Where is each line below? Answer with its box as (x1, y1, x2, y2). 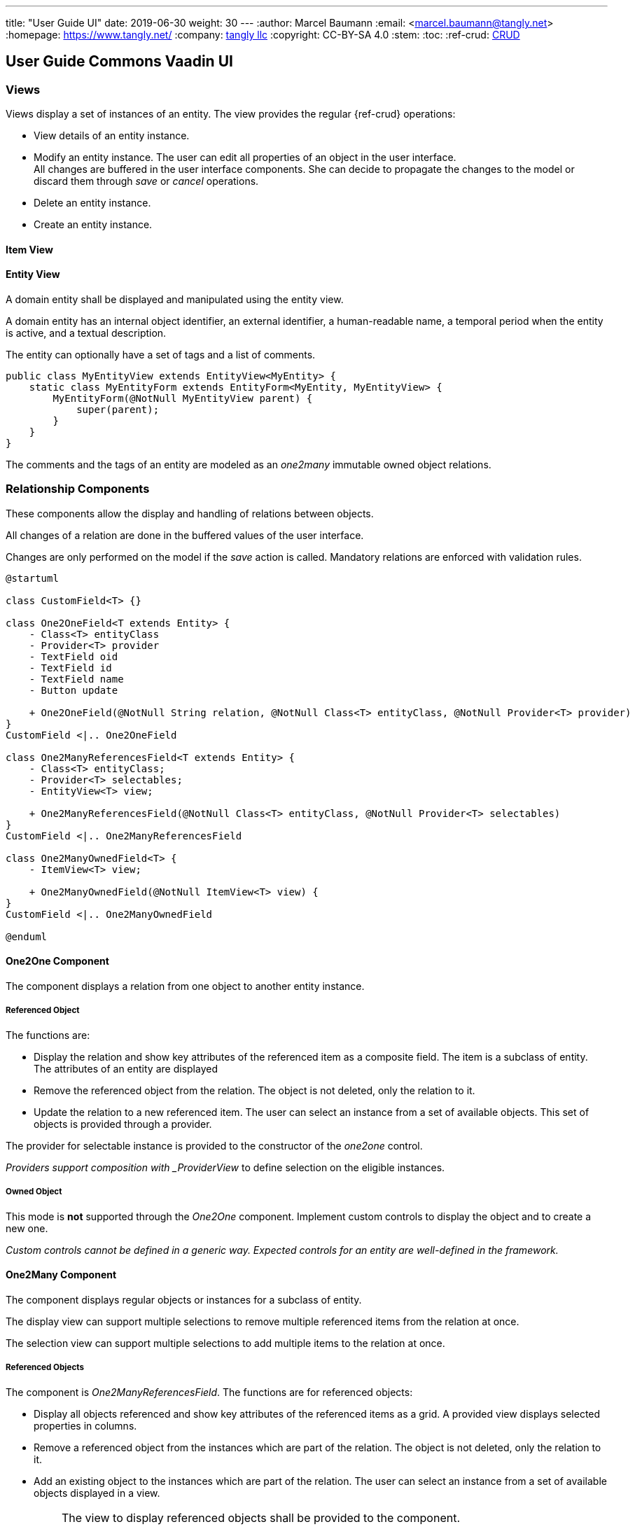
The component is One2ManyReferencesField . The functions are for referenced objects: (6, 1385, 413, 1398)
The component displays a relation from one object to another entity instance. (6, 980, 365, 993)
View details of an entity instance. (34, 130, 190, 142)
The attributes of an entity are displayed (34, 1062, 218, 1075)
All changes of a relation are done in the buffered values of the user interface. (6, 529, 364, 541)
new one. (6, 1222, 48, 1234)
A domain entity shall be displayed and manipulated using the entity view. (6, 293, 344, 306)
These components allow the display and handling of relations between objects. (6, 507, 374, 519)
